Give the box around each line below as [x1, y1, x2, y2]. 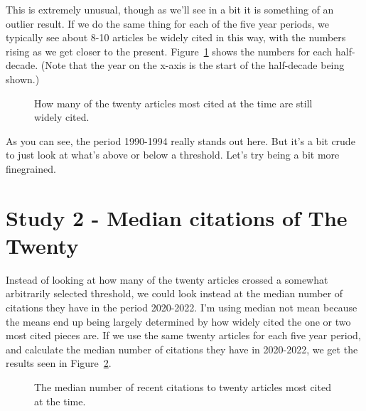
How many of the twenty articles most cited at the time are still [34, 95, 313, 110]
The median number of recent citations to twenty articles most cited [34, 380, 331, 394]
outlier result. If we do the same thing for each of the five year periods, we [6, 16, 329, 31]
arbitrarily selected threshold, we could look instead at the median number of [6, 286, 343, 301]
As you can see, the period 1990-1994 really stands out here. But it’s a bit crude [6, 133, 355, 148]
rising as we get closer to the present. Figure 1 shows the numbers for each [6, 43, 333, 58]
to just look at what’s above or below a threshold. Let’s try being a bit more [6, 147, 340, 162]
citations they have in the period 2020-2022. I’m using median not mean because [6, 300, 357, 315]
